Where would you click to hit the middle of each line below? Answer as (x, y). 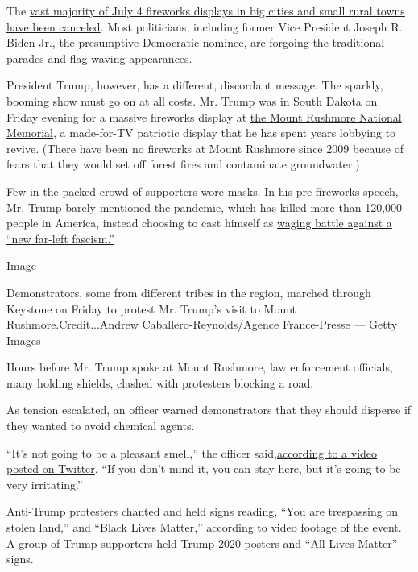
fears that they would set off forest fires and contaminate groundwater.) (183, 164)
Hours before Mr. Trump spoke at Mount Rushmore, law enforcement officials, (200, 367)
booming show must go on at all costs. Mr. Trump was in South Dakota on (192, 100)
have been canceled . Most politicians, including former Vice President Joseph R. (205, 26)
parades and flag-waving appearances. (99, 58)
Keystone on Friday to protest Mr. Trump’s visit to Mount (152, 308)
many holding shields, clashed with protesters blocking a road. (160, 382)
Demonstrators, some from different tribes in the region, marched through (189, 292)
